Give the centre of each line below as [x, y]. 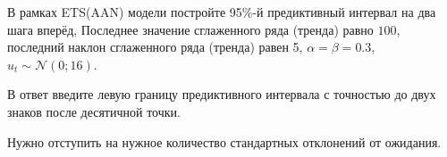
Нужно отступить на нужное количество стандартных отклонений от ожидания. [224, 141]
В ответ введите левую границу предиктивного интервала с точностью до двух [222, 94]
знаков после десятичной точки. [94, 111]
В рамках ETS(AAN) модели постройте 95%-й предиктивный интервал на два [222, 12]
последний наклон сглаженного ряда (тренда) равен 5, [155, 47]
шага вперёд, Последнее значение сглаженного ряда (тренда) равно [190, 29]
